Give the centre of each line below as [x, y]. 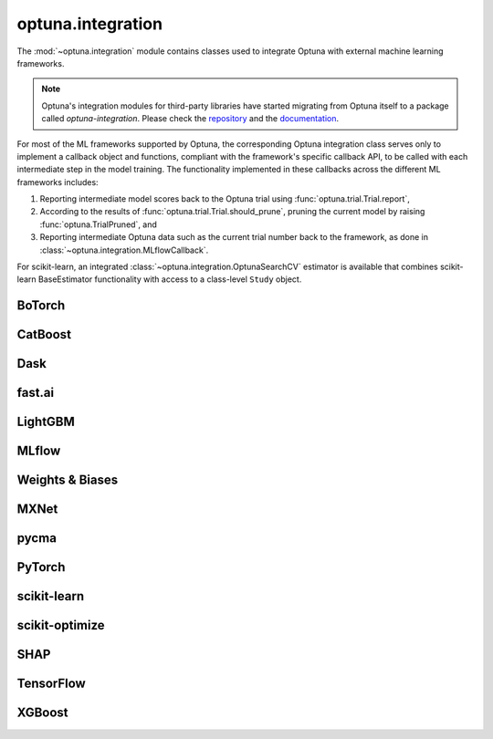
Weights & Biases [68, 480]
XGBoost [42, 713]
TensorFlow [51, 684]
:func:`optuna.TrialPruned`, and [98, 224]
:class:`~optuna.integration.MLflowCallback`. [124, 250]
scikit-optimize [61, 625]
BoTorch [41, 306]
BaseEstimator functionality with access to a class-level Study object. [170, 279]
